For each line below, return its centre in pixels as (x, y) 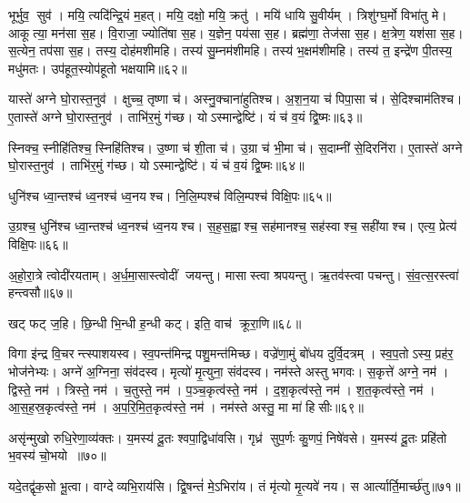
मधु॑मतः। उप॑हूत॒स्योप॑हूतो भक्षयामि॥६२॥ (98, 68)
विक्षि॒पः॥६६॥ (38, 243)
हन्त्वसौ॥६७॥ (40, 292)
